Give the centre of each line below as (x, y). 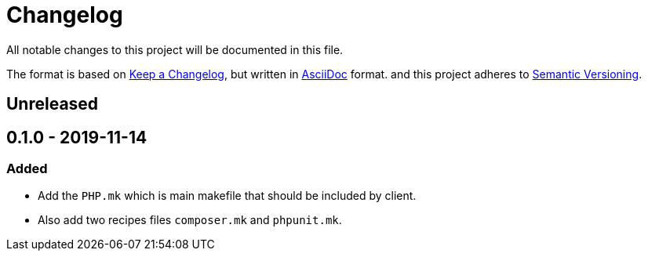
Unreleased (53, 104)
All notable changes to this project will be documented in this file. (175, 49)
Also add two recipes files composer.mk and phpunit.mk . (190, 220)
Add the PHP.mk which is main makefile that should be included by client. (227, 196)
